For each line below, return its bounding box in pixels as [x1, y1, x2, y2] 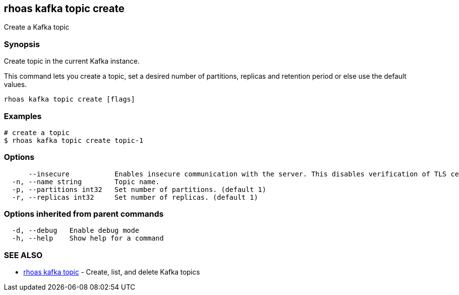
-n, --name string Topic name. [12, 177, 160, 186]
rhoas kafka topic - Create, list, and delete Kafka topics [23, 268, 200, 277]
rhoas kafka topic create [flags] [4, 95, 135, 104]
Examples [4, 111, 42, 121]
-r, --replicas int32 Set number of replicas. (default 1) [12, 193, 258, 201]
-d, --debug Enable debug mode [12, 226, 140, 235]
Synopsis [4, 39, 40, 49]
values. [4, 80, 27, 89]
